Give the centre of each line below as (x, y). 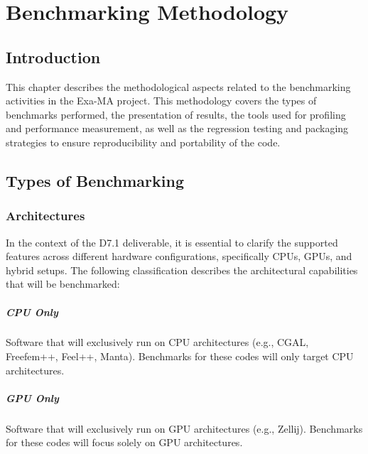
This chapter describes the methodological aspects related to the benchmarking (178, 86)
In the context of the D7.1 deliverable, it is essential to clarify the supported (172, 242)
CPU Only (32, 312)
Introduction (53, 56)
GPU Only (32, 398)
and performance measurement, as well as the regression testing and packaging (177, 128)
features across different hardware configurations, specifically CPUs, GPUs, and (179, 256)
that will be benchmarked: (63, 284)
